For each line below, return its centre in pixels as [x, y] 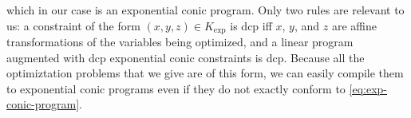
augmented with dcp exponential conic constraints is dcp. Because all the [186, 57]
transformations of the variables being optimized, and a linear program [180, 42]
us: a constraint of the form [73, 25]
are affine [354, 25]
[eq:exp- [368, 88]
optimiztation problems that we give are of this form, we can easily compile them [205, 73]
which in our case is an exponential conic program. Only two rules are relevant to [205, 10]
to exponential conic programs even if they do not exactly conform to [176, 88]
